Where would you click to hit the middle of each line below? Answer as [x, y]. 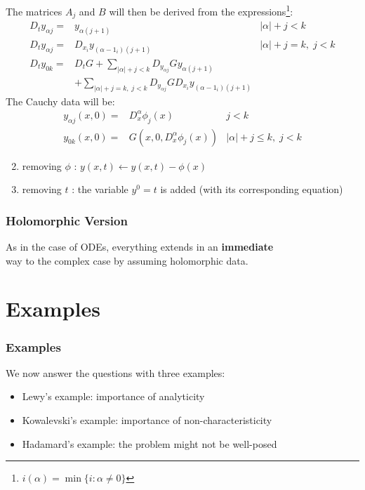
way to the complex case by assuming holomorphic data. [127, 260]
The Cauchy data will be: [60, 101]
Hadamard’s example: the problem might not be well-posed [150, 443]
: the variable [100, 189]
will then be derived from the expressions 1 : [201, 10]
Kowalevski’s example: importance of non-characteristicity [147, 420]
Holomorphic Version [67, 220]
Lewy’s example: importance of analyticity [113, 396]
